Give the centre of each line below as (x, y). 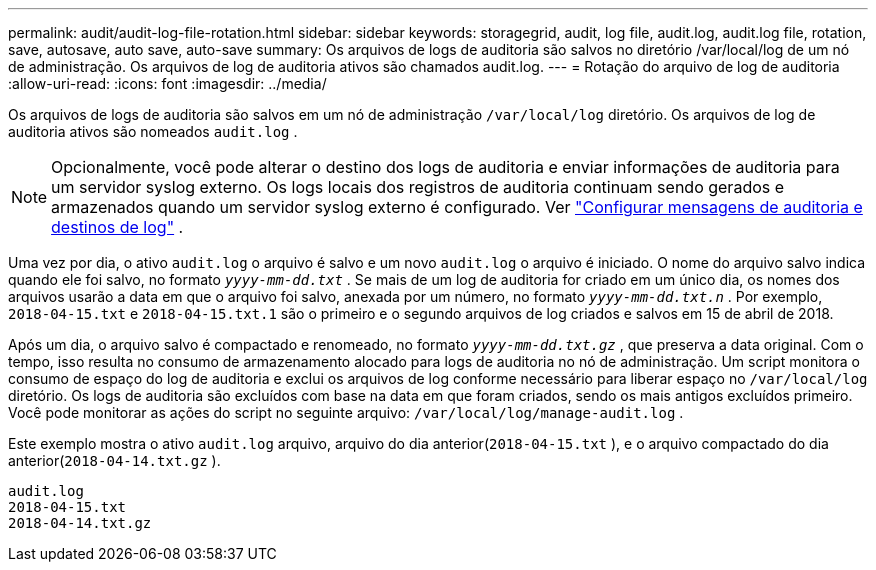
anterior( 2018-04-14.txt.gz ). (114, 460)
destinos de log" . (117, 227)
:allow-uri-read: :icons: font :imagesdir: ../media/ (167, 83)
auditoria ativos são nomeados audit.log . (153, 131)
